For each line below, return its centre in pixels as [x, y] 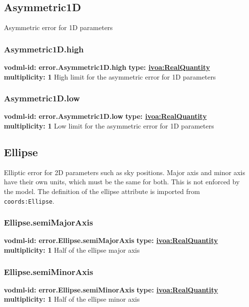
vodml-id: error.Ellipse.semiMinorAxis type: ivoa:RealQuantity [111, 289]
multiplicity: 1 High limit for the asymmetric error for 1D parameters [110, 76]
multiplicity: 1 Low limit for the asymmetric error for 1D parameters [109, 126]
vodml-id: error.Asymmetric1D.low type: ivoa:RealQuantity [105, 116]
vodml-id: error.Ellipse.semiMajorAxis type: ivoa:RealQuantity [111, 240]
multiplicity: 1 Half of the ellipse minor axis [72, 299]
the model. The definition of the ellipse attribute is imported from [102, 191]
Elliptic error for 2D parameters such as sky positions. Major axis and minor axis [124, 172]
